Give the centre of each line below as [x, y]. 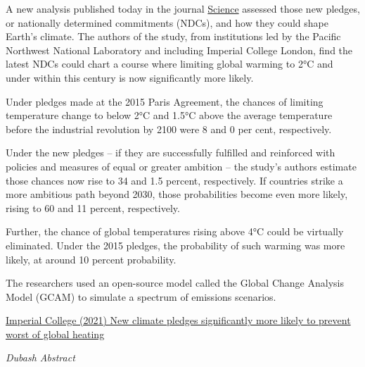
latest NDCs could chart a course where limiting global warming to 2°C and [169, 64]
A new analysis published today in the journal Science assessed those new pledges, [183, 8]
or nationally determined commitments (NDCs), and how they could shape [167, 22]
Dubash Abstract [40, 357]
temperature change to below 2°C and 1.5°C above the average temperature [169, 115]
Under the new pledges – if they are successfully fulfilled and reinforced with [171, 153]
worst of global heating [55, 334]
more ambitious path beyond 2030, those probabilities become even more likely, [177, 194]
